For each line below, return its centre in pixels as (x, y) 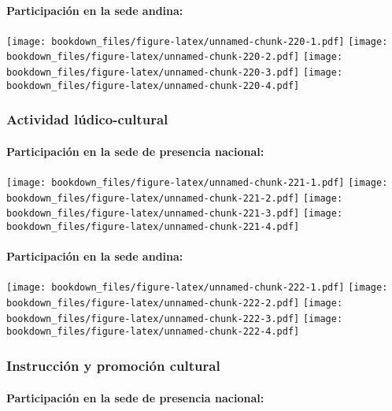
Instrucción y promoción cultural (113, 366)
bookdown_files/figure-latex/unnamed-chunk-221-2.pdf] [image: (175, 198)
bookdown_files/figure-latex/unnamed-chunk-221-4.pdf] (153, 227)
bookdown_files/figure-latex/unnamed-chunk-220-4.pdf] (153, 85)
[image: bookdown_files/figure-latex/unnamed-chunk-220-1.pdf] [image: (197, 41)
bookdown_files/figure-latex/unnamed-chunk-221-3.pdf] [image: (175, 214)
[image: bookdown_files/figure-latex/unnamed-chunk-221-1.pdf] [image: (197, 183)
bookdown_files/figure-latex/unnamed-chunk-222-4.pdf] (153, 332)
